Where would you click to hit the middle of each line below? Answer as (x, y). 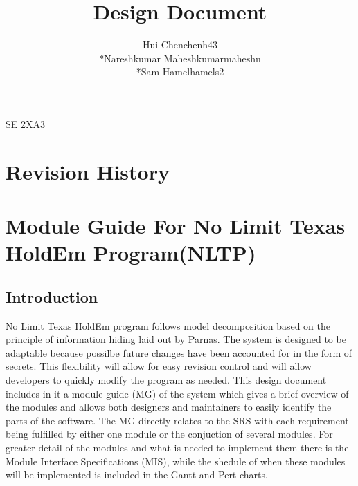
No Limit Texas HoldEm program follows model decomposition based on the (168, 325)
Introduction (52, 296)
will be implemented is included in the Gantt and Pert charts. (137, 475)
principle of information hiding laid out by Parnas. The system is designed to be (176, 339)
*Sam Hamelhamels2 (180, 72)
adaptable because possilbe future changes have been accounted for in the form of (179, 352)
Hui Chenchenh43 (180, 45)
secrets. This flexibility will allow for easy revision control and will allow (159, 366)
